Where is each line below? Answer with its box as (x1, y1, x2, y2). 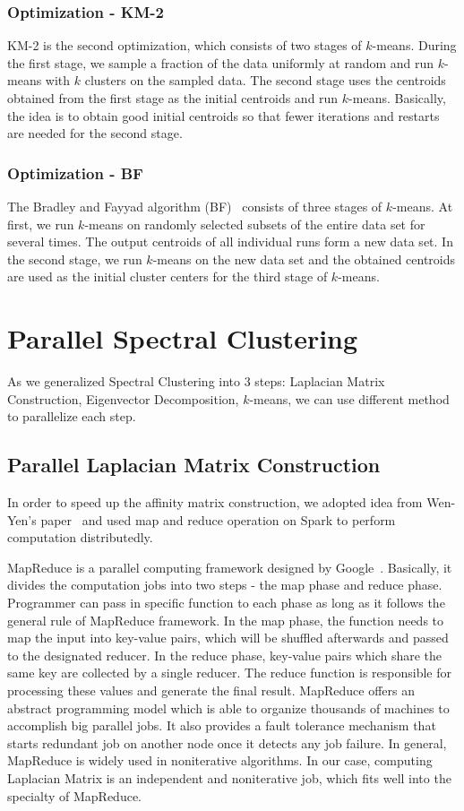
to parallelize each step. (7, 407, 136, 426)
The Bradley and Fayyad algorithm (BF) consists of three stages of (7, 197, 382, 215)
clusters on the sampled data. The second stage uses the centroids (84, 71, 446, 90)
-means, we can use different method (249, 389, 450, 408)
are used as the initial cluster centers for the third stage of (7, 267, 328, 286)
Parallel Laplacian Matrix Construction (7, 451, 381, 479)
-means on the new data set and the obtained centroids (152, 249, 456, 268)
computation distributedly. (7, 528, 153, 547)
